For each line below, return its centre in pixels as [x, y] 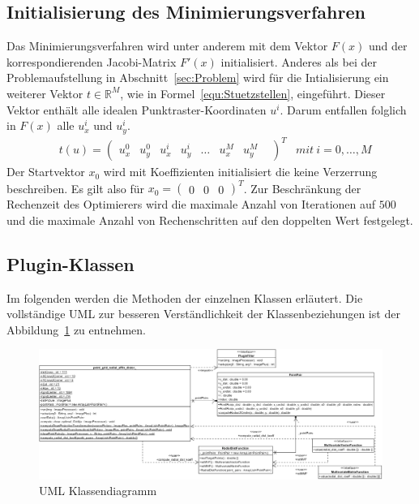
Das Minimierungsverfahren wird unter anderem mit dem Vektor [167, 46]
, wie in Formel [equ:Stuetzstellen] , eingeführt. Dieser [253, 93]
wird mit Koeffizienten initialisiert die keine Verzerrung [240, 172]
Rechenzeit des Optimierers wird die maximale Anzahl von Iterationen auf [191, 204]
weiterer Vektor [45, 93]
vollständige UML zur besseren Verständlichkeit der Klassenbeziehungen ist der [203, 314]
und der [388, 46]
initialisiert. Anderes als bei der [299, 61]
